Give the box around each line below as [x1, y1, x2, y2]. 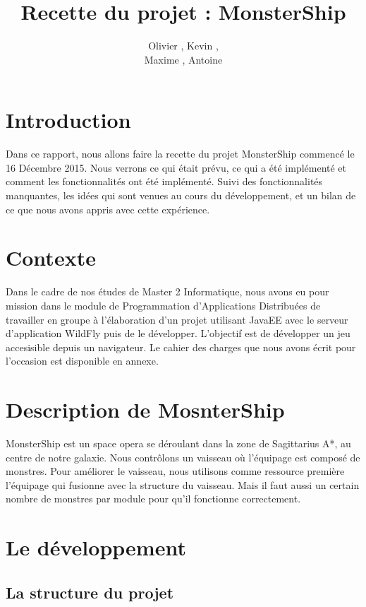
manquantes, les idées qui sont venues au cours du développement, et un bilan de [6, 188, 356, 203]
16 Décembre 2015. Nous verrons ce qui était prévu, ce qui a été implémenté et [6, 160, 347, 175]
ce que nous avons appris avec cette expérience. [6, 201, 210, 216]
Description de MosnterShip [6, 395, 285, 424]
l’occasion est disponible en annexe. [6, 353, 159, 368]
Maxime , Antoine [144, 52, 223, 66]
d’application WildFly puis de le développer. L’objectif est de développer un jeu [6, 326, 350, 341]
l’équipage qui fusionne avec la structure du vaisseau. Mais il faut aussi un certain [6, 477, 360, 492]
